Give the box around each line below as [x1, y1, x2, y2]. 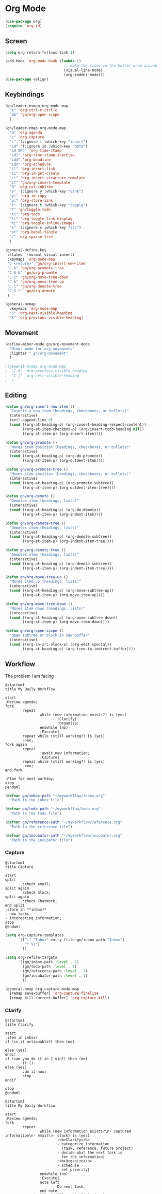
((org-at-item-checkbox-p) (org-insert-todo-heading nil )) [22, 427, 145, 432]
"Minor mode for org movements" [9, 346, 75, 351]
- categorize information [57, 1142, 110, 1147]
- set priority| [57, 1167, 90, 1172]
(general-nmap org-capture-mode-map [5, 986, 79, 991]
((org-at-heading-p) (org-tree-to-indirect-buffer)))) [22, 646, 136, 651]
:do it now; [22, 1069, 47, 1074]
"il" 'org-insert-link [9, 166, 55, 171]
